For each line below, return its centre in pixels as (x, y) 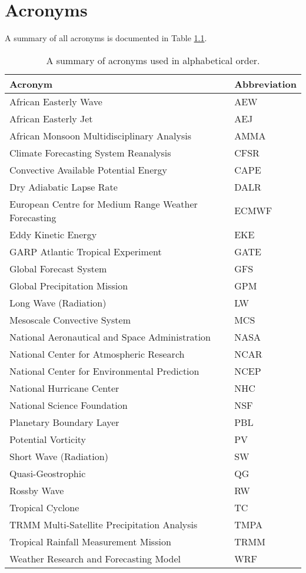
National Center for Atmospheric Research (97, 354)
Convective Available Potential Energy (89, 169)
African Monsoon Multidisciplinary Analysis (100, 135)
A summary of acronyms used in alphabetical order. (153, 60)
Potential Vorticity (48, 439)
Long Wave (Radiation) (58, 302)
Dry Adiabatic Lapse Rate (64, 186)
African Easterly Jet (51, 118)
